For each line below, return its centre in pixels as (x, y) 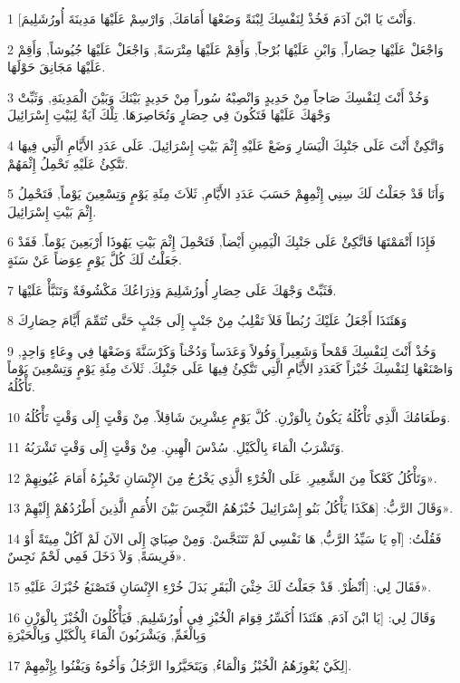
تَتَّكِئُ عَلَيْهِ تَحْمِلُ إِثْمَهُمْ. (68, 163)
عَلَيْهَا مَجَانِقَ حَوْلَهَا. (57, 67)
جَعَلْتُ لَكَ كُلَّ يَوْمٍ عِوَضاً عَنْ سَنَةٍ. (95, 259)
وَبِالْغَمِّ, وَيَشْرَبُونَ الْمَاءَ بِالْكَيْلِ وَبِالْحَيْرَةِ (107, 635)
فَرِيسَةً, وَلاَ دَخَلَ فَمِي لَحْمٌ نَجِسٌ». (97, 556)
